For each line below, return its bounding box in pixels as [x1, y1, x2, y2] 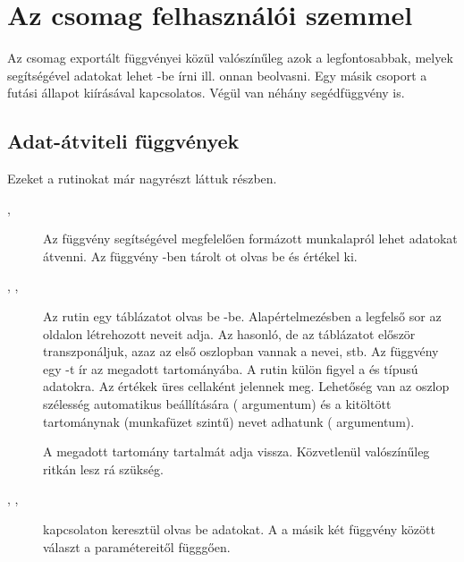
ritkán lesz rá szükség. [43, 459, 164, 478]
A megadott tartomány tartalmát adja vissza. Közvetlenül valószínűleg [43, 442, 430, 461]
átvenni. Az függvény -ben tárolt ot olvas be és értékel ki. [43, 246, 358, 265]
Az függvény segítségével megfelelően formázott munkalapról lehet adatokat [43, 229, 458, 248]
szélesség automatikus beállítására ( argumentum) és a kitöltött [43, 395, 392, 413]
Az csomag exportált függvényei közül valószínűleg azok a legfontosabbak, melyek [7, 48, 453, 67]
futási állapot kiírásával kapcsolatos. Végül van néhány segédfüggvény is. [7, 83, 405, 102]
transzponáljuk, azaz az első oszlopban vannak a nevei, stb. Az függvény [43, 342, 439, 361]
